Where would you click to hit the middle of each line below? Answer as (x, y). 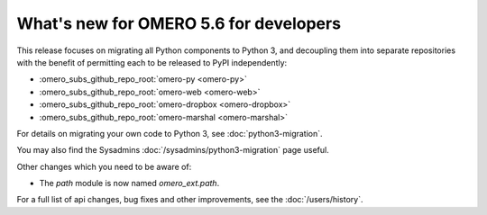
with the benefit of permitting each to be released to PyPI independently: (152, 62)
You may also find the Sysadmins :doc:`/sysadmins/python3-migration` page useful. (173, 150)
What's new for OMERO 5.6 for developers (179, 23)
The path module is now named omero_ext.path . (129, 184)
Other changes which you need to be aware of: (104, 166)
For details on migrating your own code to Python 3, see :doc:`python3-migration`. (170, 133)
